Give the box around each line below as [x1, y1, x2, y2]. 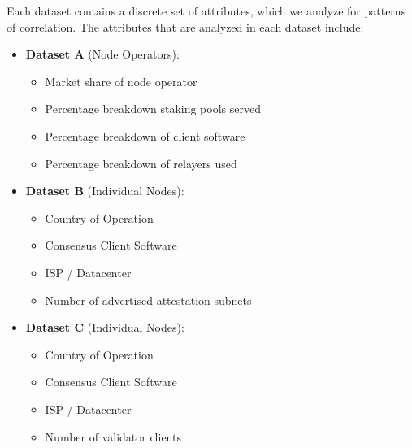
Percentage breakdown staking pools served [45, 100, 261, 117]
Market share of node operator [45, 72, 197, 89]
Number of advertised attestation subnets [45, 291, 252, 308]
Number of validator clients [45, 428, 181, 445]
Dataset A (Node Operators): [25, 46, 180, 63]
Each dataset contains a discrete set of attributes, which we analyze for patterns [7, 2, 406, 19]
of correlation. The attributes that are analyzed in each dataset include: [7, 18, 364, 35]
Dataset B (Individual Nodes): [25, 182, 184, 199]
